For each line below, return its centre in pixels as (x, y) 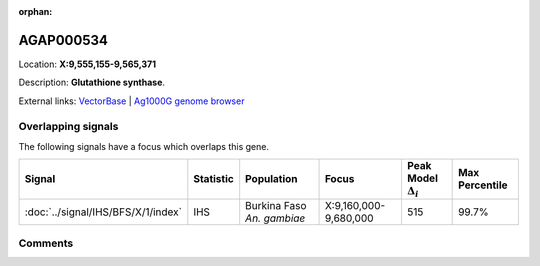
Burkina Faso (276, 205)
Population (272, 179)
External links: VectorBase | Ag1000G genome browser (131, 101)
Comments (46, 243)
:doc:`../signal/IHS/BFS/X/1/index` (103, 212)
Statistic (213, 179)
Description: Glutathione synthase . (91, 82)
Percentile (483, 185)
